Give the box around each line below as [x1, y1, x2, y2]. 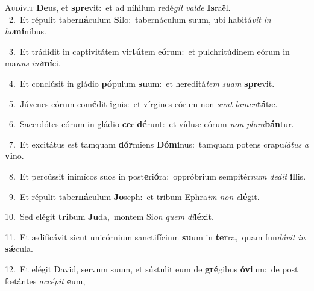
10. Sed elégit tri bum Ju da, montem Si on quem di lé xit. [5, 210, 214, 223]
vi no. [5, 149, 24, 162]
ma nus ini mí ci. [5, 57, 61, 69]
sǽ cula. [5, 242, 33, 255]
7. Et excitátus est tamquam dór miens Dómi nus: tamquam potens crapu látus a [8, 137, 309, 150]
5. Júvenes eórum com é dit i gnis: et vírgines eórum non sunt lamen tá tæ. [8, 97, 278, 110]
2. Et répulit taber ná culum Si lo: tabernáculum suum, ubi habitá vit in [8, 13, 271, 25]
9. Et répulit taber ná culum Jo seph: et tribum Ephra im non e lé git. [8, 190, 260, 202]
